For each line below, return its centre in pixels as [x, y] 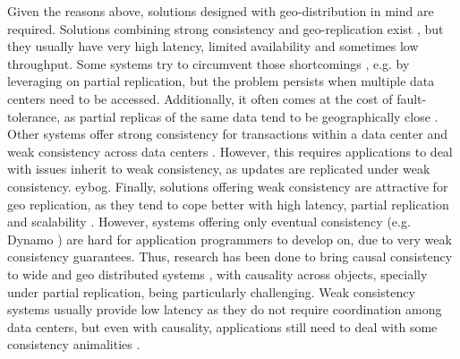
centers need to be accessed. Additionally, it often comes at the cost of [200, 98]
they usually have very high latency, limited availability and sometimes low [213, 46]
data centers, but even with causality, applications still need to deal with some [222, 326]
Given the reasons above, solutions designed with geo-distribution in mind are [221, 11]
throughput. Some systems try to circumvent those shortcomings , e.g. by [209, 63]
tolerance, [34, 116]
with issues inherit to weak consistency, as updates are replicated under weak [219, 169]
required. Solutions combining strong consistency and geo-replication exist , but [226, 28]
